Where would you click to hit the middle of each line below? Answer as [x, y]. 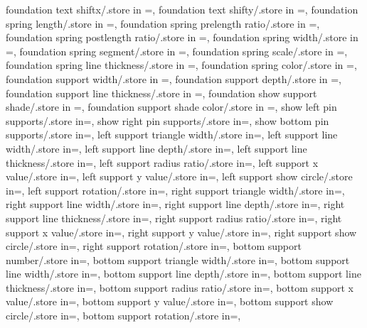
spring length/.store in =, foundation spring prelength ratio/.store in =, [163, 23]
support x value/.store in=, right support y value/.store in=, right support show [181, 232]
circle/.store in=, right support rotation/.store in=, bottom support [154, 246]
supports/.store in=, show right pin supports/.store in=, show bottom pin [167, 120]
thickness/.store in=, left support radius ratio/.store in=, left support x [162, 162]
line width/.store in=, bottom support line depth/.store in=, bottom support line [183, 274]
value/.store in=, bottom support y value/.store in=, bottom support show [170, 301]
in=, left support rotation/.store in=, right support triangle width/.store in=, [175, 190]
